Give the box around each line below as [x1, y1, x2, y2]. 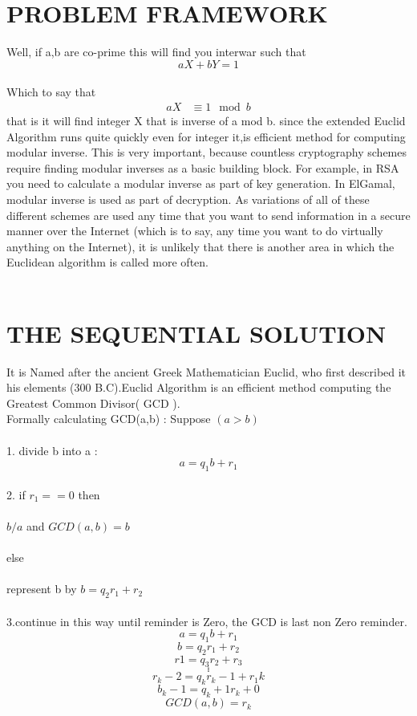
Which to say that [6, 83, 96, 100]
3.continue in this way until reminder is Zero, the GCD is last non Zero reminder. [6, 612, 407, 629]
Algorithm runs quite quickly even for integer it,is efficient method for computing [6, 128, 406, 144]
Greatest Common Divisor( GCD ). [6, 394, 180, 411]
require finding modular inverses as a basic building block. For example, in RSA [6, 159, 399, 176]
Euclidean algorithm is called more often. [6, 254, 208, 271]
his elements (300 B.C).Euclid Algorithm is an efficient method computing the [6, 379, 391, 396]
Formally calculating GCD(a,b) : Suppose [6, 410, 211, 427]
